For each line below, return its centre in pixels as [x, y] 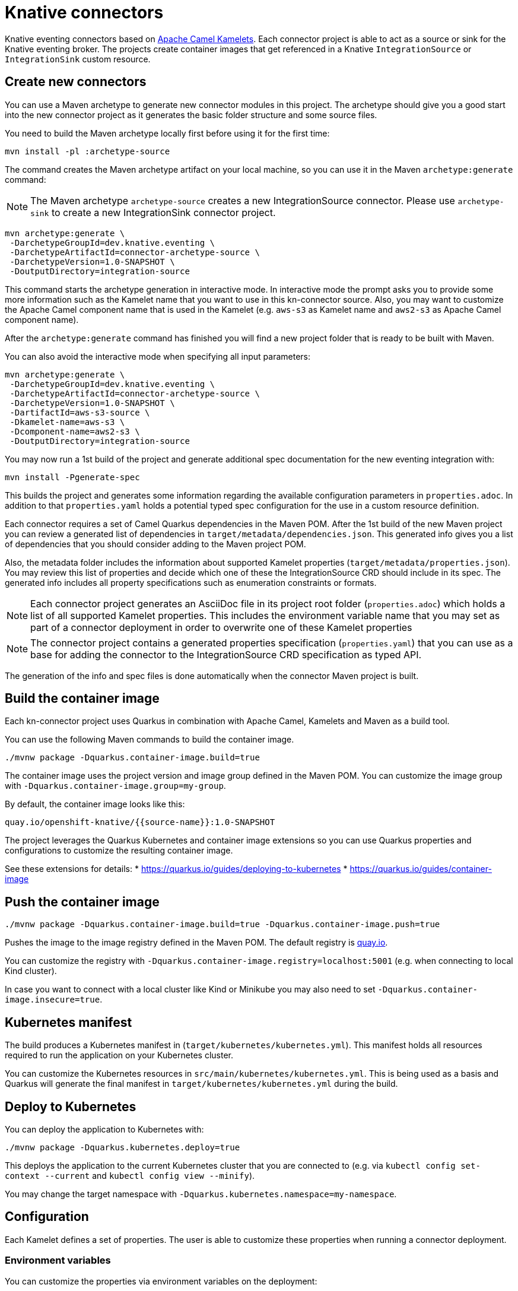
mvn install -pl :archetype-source [88, 151]
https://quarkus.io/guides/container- [421, 869]
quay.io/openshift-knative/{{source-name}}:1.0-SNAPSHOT [140, 822]
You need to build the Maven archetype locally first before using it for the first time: [167, 133]
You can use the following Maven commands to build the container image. [150, 740]
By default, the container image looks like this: [95, 804]
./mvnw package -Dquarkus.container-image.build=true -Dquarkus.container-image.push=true [223, 924]
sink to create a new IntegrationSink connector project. [153, 212]
